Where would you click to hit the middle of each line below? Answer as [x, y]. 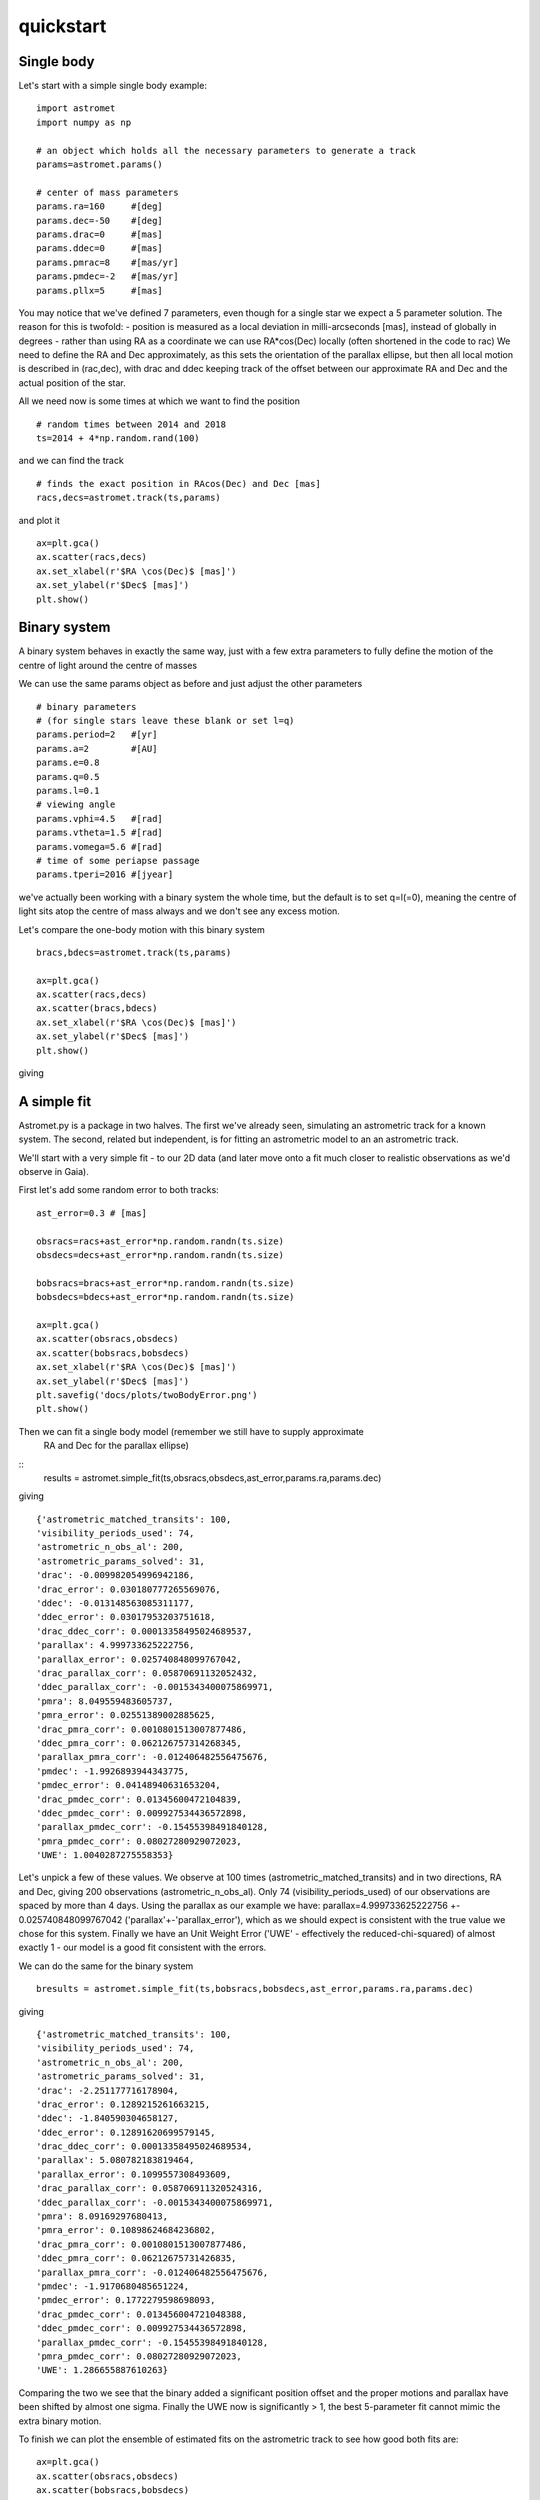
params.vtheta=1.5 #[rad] [100, 833]
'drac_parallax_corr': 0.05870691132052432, [147, 1673]
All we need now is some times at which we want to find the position [159, 401]
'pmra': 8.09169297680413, [102, 2216]
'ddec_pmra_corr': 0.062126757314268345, [139, 1743]
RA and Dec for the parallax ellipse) [116, 1446]
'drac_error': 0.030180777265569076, [129, 1589]
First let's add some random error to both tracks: [118, 1190]
